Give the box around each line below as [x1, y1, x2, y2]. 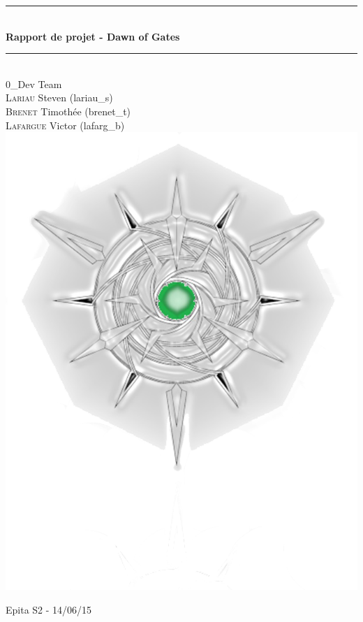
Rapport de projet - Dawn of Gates [6, 29, 180, 43]
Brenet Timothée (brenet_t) [6, 103, 131, 118]
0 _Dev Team [6, 76, 62, 91]
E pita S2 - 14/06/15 [6, 602, 92, 616]
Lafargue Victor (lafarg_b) [6, 117, 125, 132]
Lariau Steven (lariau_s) [6, 90, 113, 105]
